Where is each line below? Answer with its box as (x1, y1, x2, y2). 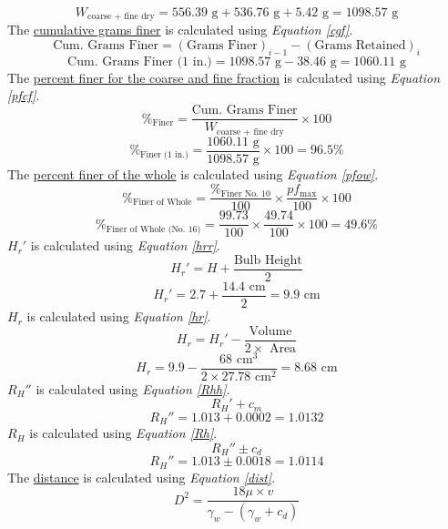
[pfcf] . (7, 86, 40, 105)
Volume (249, 324, 292, 338)
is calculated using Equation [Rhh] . (36, 379, 230, 398)
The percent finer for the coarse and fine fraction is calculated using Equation (7, 67, 441, 86)
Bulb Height (233, 253, 302, 267)
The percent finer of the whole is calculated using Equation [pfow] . (7, 164, 379, 183)
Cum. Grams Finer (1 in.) (67, 55, 212, 68)
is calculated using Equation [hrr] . (30, 236, 220, 255)
